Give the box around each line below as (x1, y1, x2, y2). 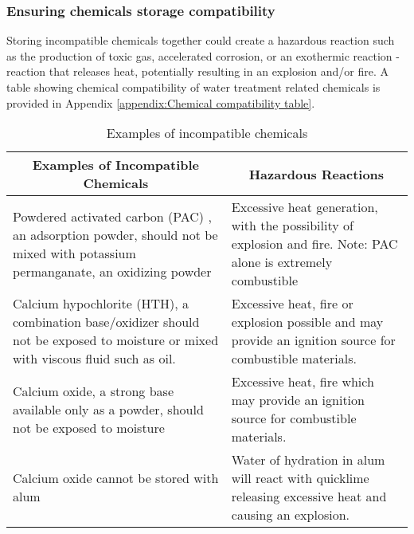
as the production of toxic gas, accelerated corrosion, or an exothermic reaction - (6, 47, 400, 64)
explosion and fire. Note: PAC (231, 234, 398, 253)
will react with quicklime (231, 469, 369, 488)
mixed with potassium (13, 243, 136, 262)
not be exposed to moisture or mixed (13, 331, 219, 350)
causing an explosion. (231, 505, 350, 524)
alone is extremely (231, 253, 333, 272)
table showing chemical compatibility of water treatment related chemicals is (6, 79, 381, 95)
